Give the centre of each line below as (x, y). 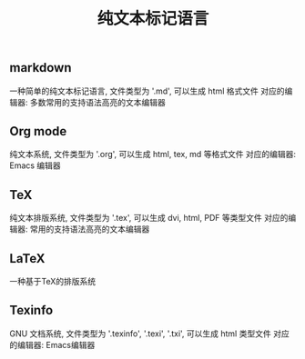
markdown (41, 68)
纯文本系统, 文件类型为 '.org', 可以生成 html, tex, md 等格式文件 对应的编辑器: (153, 155)
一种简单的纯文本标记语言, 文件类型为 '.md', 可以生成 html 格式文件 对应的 (147, 91)
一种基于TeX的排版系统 (53, 282)
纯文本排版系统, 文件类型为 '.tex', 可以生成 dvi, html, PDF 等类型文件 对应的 (149, 218)
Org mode (38, 131)
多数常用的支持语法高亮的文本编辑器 (97, 102)
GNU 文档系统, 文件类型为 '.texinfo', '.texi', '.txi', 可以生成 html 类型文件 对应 (149, 334)
